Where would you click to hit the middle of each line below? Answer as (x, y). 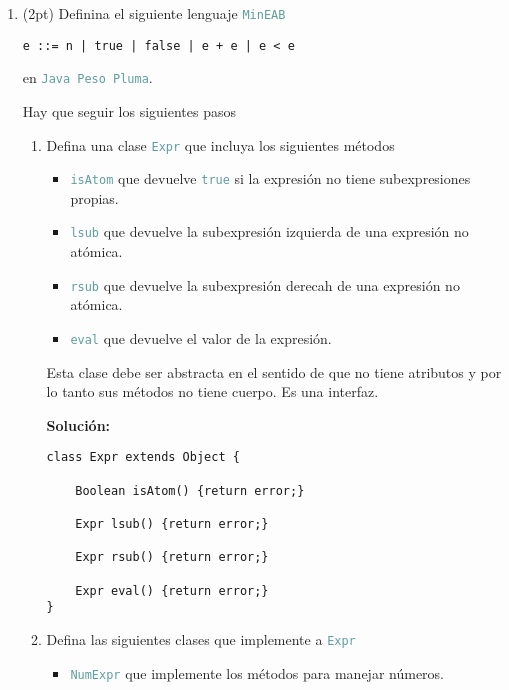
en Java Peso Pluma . (87, 77)
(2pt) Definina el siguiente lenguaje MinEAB (154, 13)
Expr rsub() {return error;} (172, 557)
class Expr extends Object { (143, 457)
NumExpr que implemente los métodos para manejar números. (257, 672)
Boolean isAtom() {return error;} (190, 490)
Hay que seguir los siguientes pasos (129, 110)
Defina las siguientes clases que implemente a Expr (201, 638)
